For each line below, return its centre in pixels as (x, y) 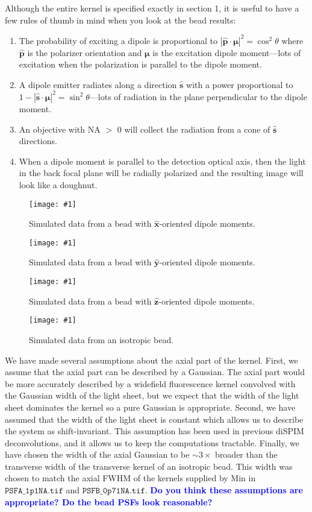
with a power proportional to (240, 84)
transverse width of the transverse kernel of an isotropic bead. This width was (149, 466)
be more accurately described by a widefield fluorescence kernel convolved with (150, 383)
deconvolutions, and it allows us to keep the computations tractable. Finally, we (152, 442)
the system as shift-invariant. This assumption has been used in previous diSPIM (154, 431)
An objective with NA (60, 129)
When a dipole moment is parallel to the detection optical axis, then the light (162, 161)
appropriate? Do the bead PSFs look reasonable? (109, 501)
